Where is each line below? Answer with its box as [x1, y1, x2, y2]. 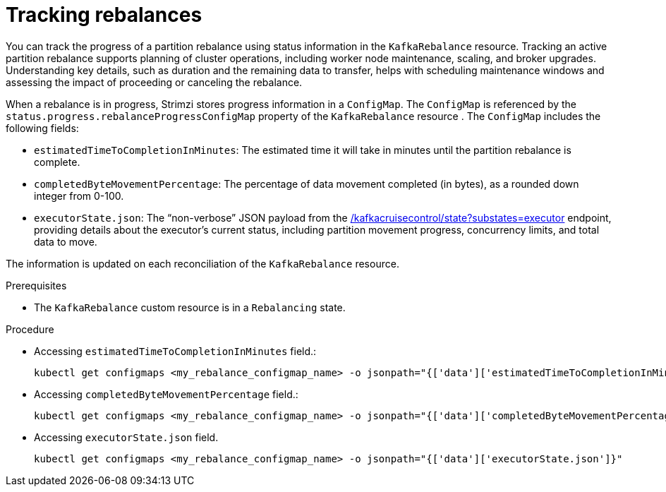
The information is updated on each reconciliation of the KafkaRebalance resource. [6, 257, 399, 270]
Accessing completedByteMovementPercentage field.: [34, 388, 298, 400]
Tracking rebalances [6, 3, 202, 27]
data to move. [34, 235, 97, 248]
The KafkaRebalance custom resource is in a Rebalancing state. [34, 301, 346, 313]
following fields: [6, 121, 79, 134]
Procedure [6, 323, 54, 335]
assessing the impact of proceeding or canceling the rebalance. [6, 76, 303, 88]
